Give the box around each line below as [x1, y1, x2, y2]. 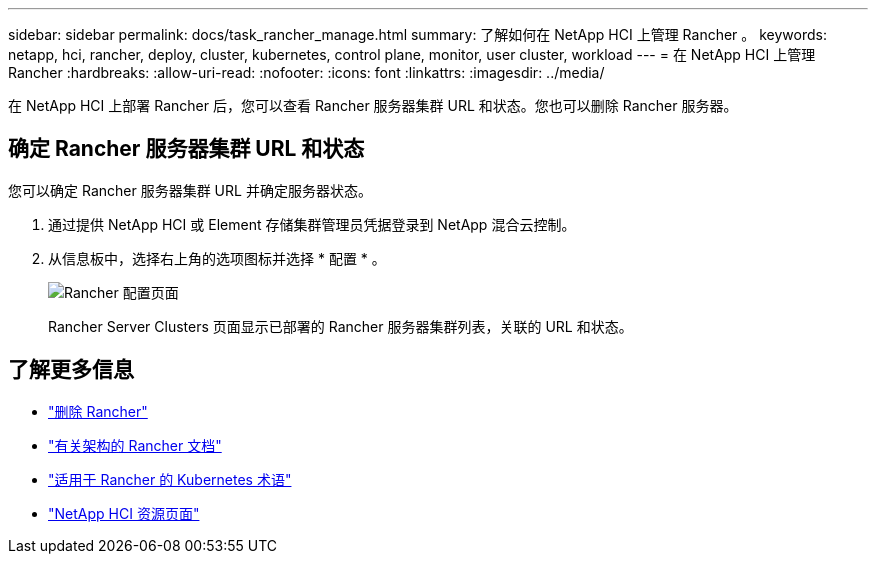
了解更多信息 [8, 357, 134, 383]
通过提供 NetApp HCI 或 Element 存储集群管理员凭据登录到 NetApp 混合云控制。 [48, 215, 576, 233]
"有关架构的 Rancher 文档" [48, 436, 222, 454]
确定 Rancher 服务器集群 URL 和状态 [8, 136, 365, 162]
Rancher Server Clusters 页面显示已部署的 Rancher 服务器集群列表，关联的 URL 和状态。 [48, 317, 633, 335]
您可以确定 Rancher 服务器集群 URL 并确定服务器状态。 [8, 181, 372, 199]
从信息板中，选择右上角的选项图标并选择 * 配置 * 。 [48, 249, 386, 267]
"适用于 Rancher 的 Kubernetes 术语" [48, 470, 292, 488]
